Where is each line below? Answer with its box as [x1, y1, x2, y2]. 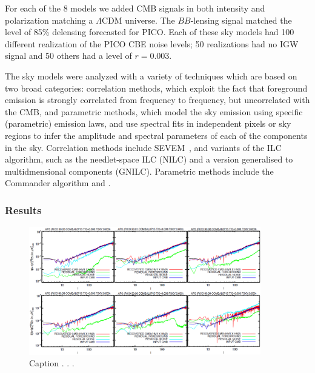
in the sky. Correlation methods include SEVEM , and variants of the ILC [5, 141, 282, 153]
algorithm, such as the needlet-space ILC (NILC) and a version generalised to [5, 153, 293, 166]
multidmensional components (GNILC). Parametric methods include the [5, 164, 274, 177]
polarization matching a [5, 13, 93, 26]
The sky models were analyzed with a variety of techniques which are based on [5, 69, 297, 82]
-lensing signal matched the [190, 13, 292, 26]
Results [5, 202, 42, 217]
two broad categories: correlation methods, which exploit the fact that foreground [5, 81, 308, 94]
